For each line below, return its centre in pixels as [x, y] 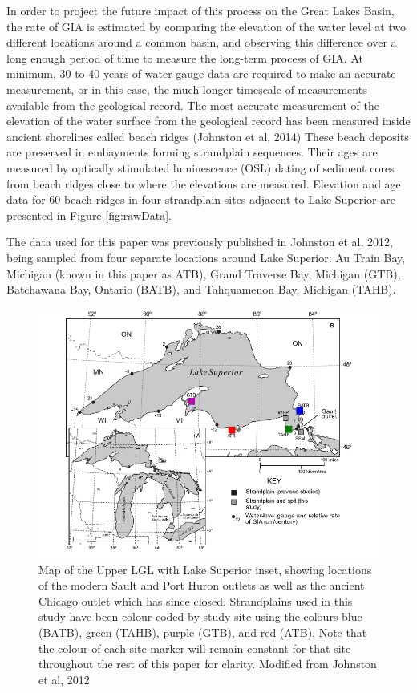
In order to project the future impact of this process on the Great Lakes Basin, [200, 10]
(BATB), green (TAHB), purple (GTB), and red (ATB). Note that [203, 632]
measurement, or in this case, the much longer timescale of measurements [187, 89]
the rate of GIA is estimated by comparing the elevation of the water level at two [206, 26]
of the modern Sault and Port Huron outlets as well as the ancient [202, 585]
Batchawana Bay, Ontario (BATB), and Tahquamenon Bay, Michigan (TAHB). [201, 289]
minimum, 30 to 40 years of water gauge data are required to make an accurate [201, 73]
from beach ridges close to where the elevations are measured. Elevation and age [204, 183]
